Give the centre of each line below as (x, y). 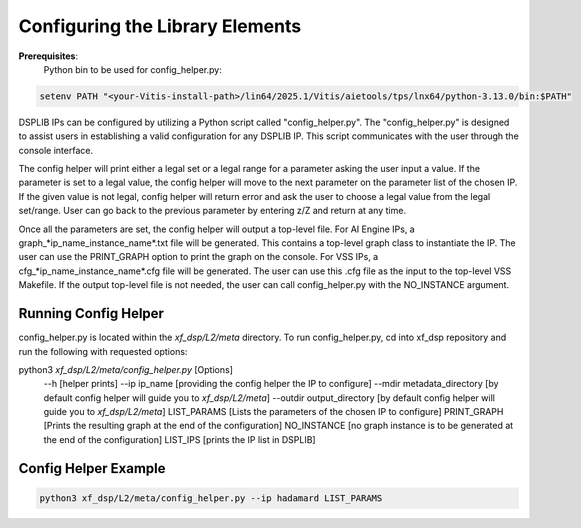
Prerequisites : (48, 56)
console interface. (56, 150)
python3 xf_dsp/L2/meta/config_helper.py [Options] (126, 369)
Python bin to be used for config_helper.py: (132, 69)
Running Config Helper (91, 313)
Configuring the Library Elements (160, 26)
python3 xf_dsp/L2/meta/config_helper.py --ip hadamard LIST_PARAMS (211, 498)
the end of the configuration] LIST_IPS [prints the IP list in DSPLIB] (179, 439)
